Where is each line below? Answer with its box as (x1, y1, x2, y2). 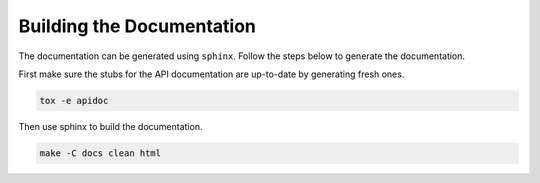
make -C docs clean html (39, 147, 162, 159)
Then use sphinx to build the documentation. (18, 120, 203, 132)
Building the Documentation (18, 15, 257, 37)
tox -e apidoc (39, 95, 109, 106)
